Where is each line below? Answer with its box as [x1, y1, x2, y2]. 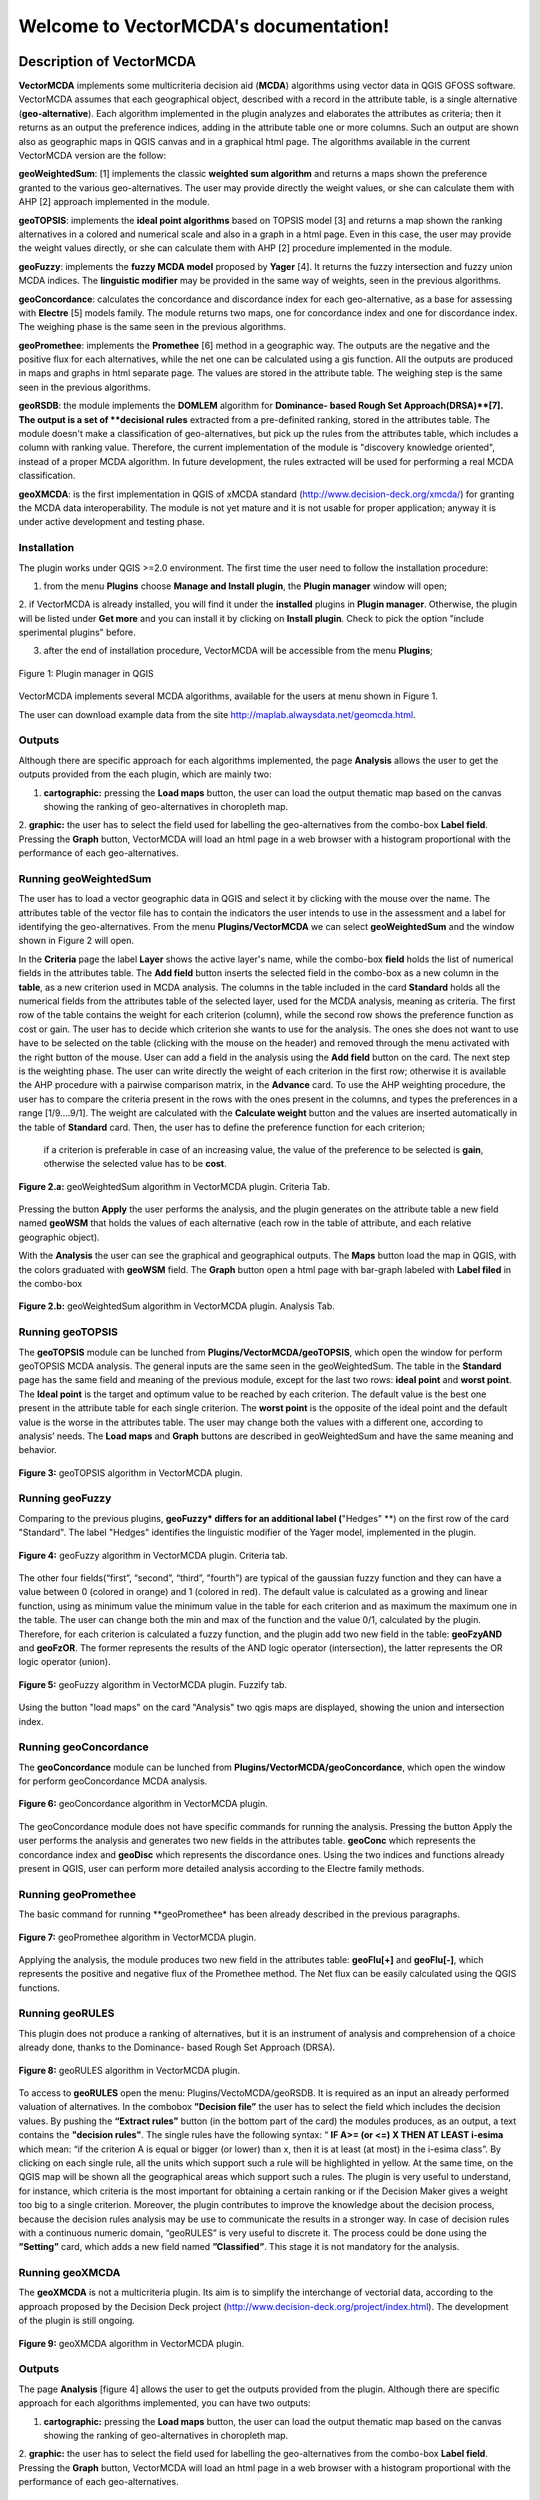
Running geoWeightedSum [18, 871, 152, 885]
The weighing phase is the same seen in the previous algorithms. [18, 321, 287, 333]
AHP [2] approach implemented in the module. [18, 196, 210, 208]
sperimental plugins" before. [18, 626, 136, 639]
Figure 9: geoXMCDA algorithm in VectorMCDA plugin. [18, 2337, 245, 2349]
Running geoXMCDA [18, 2266, 121, 2280]
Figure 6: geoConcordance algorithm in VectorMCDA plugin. [18, 1798, 269, 1810]
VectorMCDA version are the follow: [18, 150, 167, 162]
